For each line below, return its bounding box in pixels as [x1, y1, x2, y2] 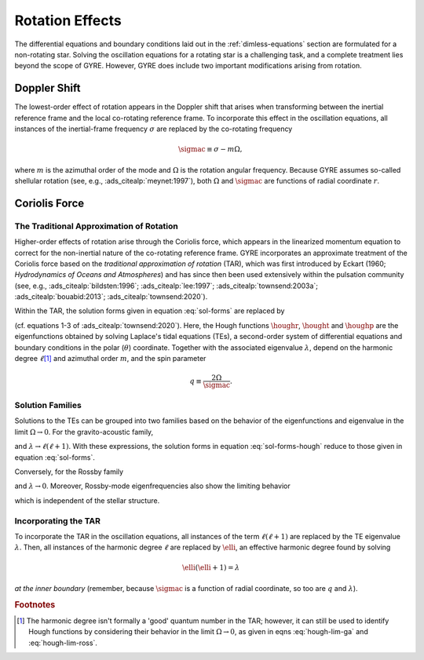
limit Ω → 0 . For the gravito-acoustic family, [14, 427, 154, 436]
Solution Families [14, 400, 82, 411]
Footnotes [14, 599, 56, 610]
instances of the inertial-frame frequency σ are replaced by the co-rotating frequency [14, 124, 293, 133]
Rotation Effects [14, 12, 122, 29]
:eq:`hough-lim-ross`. [28, 638, 98, 647]
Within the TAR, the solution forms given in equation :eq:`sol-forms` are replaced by [14, 306, 285, 315]
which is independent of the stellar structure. [14, 495, 160, 505]
